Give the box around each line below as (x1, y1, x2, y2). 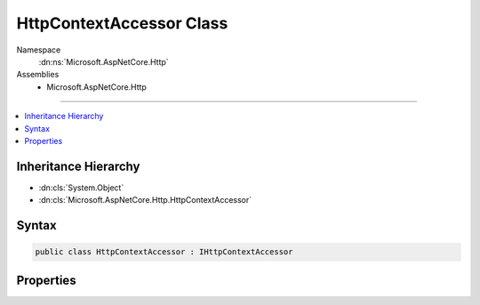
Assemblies (16, 69, 60, 80)
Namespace (16, 44, 61, 55)
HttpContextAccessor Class (16, 13, 228, 33)
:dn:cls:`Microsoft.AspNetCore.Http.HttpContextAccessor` (38, 195, 252, 205)
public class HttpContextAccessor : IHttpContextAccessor (35, 247, 293, 257)
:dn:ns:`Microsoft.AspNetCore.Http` (38, 56, 169, 67)
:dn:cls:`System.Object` (38, 182, 124, 193)
